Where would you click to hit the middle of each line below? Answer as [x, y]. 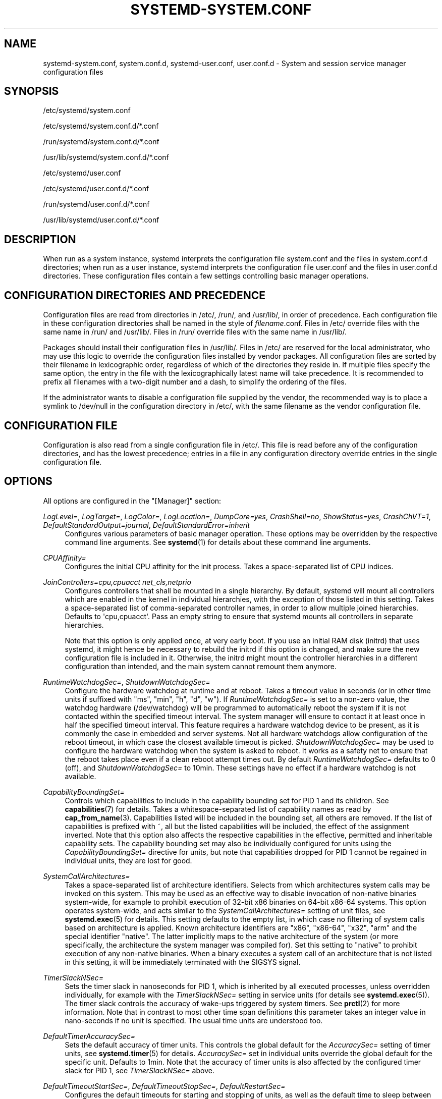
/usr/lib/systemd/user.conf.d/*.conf [101, 220]
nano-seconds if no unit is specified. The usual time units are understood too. [194, 1020]
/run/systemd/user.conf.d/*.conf [96, 204]
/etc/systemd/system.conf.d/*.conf [101, 126]
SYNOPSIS [32, 91]
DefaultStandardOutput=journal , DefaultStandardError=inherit [147, 525]
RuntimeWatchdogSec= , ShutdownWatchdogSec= [127, 682]
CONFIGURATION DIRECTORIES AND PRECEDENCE [135, 295]
